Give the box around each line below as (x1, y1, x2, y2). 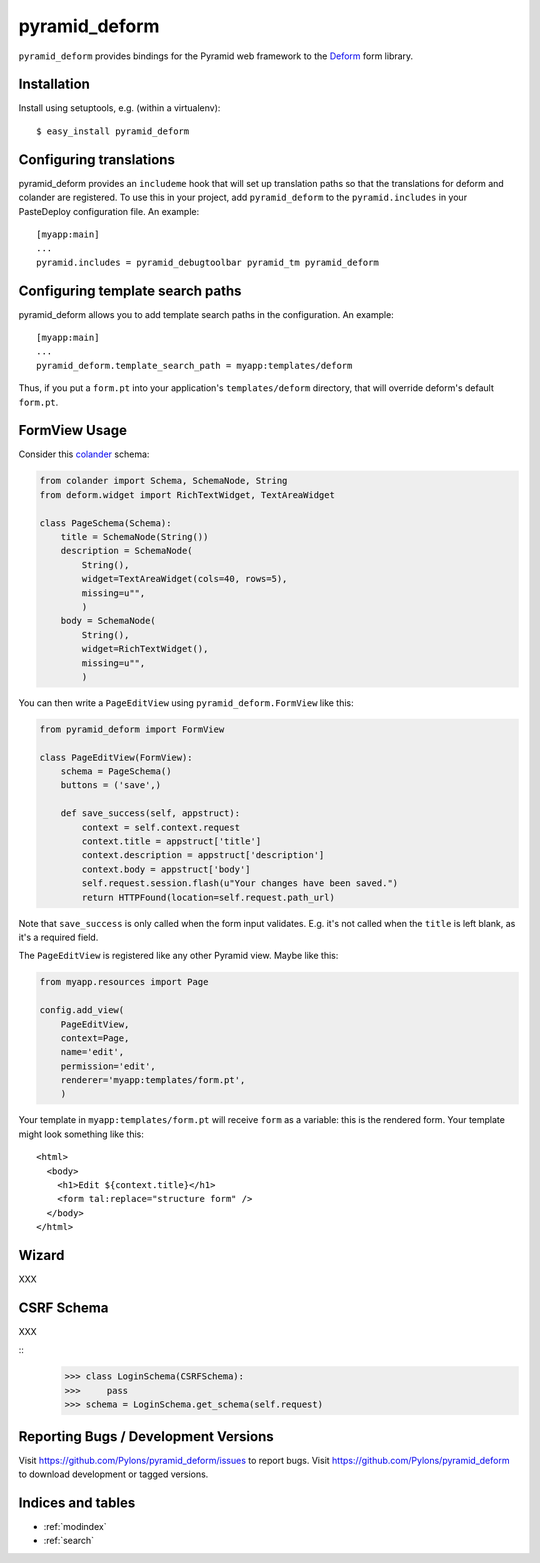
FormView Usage (18, 422, 127, 439)
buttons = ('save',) (60, 780, 162, 791)
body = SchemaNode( (60, 615, 157, 627)
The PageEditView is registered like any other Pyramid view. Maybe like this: (18, 950, 339, 962)
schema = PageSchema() (60, 766, 172, 777)
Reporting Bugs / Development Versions (18, 1428, 274, 1445)
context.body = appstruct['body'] (81, 863, 251, 875)
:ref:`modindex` (43, 1520, 107, 1532)
